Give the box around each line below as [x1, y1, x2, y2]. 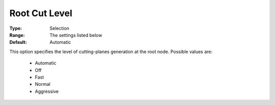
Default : [9, 39, 28, 45]
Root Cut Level [9, 8, 72, 19]
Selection [49, 25, 70, 31]
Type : [9, 25, 22, 31]
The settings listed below [49, 32, 102, 38]
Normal [35, 81, 50, 87]
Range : [9, 32, 25, 38]
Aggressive [35, 88, 59, 94]
